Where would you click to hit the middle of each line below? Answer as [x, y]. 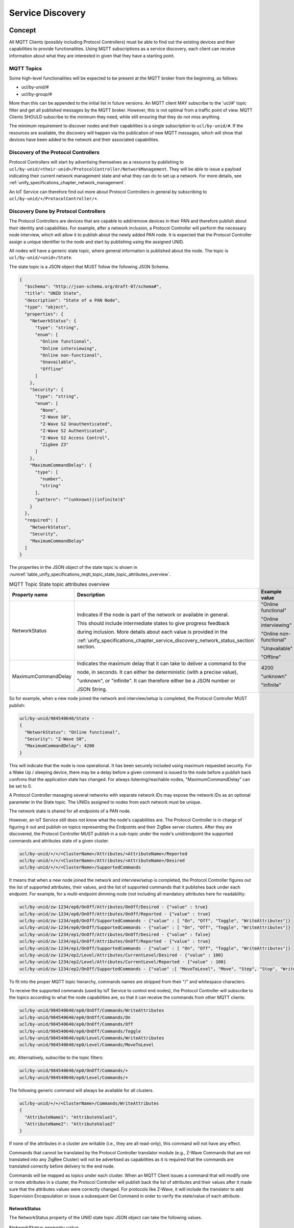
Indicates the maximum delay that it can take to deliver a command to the [161, 664]
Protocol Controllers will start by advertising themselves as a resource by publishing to [97, 162]
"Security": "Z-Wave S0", [56, 739]
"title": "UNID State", [53, 293]
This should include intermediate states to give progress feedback [153, 623]
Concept [23, 30]
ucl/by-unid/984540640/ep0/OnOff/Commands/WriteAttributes [92, 1010]
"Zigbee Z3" [54, 445]
